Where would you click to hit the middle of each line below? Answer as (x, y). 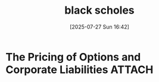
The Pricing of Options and (73, 57)
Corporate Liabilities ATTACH (79, 70)
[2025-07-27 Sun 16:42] (99, 27)
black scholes (99, 10)
